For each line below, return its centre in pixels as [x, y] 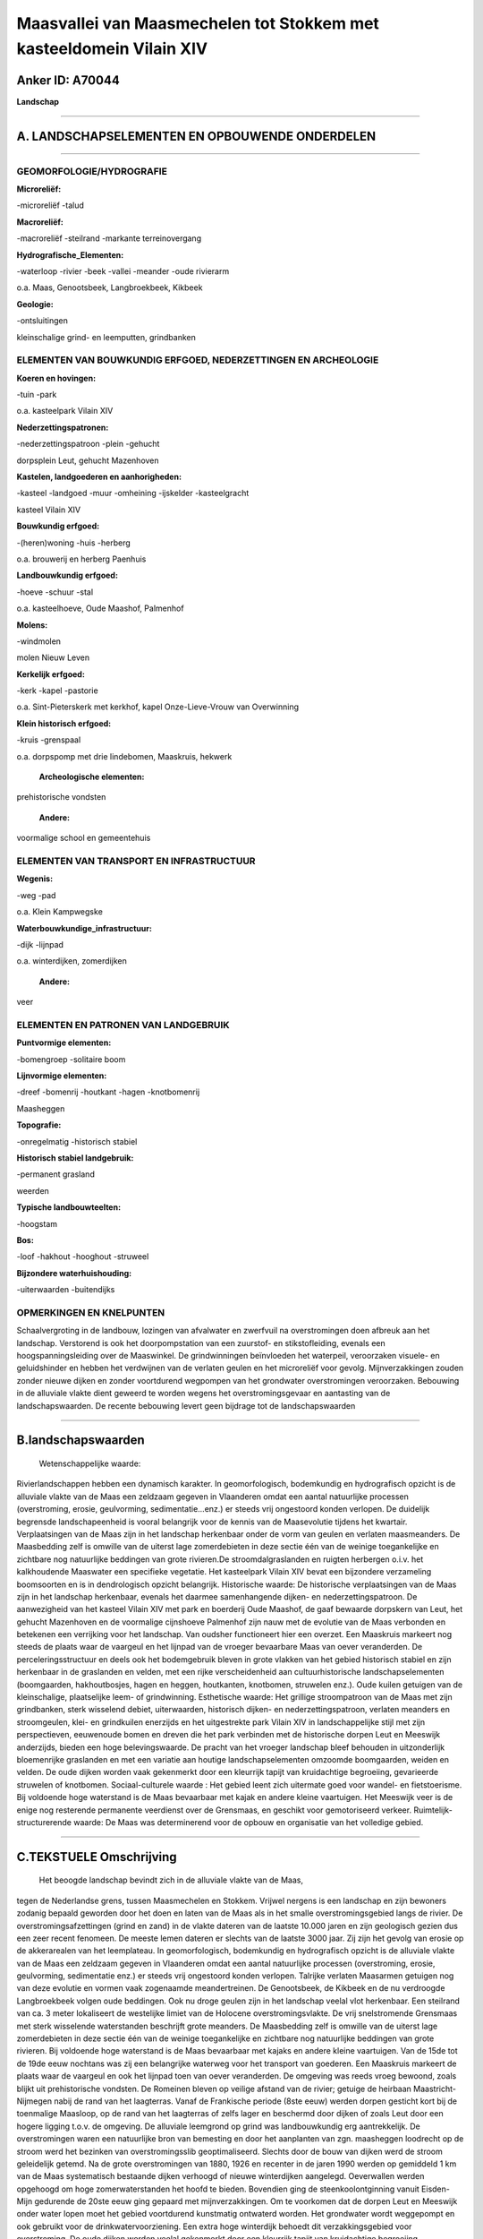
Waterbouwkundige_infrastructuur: [84, 928]
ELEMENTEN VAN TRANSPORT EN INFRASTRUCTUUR [136, 861]
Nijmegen [34, 2101]
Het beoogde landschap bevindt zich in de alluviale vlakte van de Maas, [171, 1880]
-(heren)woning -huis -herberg [74, 543]
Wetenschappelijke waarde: [90, 1463]
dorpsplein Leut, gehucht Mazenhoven [88, 460]
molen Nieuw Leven [53, 657]
